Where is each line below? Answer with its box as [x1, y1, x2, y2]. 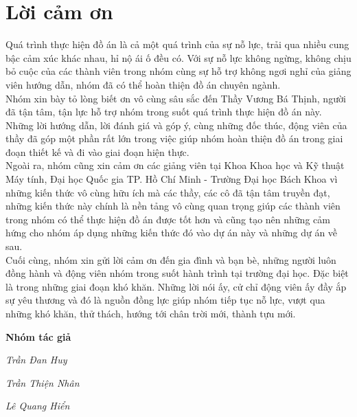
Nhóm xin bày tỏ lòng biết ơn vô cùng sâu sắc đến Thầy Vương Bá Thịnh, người [5, 91, 346, 105]
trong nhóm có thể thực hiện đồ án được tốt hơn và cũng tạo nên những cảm [5, 212, 330, 226]
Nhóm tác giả [5, 329, 71, 343]
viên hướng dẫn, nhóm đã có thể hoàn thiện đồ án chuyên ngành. [5, 77, 281, 91]
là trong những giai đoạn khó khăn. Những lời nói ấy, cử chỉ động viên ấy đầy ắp [5, 279, 347, 293]
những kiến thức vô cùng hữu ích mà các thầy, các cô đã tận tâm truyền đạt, [5, 185, 330, 199]
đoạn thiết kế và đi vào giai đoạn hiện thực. [5, 144, 189, 159]
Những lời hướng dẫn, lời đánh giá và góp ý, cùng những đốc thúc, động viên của [5, 117, 347, 132]
